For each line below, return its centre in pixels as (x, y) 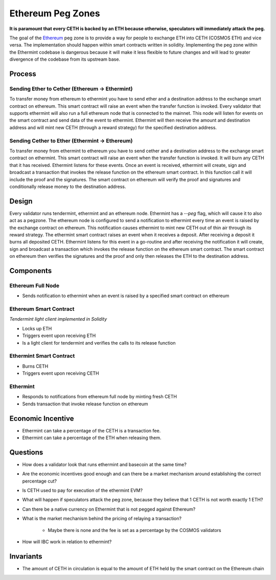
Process (23, 74)
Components (31, 271)
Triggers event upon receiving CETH (61, 373)
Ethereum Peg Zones (55, 13)
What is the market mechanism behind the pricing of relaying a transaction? (102, 519)
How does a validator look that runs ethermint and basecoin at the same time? (104, 464)
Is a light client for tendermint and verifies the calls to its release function (99, 343)
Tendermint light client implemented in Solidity (58, 319)
